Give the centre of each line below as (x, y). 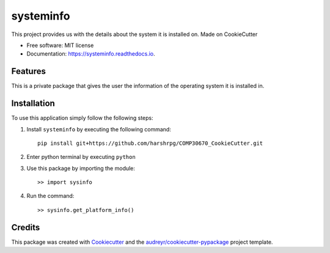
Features (28, 71)
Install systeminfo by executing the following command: (99, 129)
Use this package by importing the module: (81, 168)
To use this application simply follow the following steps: (82, 118)
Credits (26, 227)
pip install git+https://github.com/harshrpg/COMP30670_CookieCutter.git (150, 143)
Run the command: (50, 196)
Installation (33, 104)
